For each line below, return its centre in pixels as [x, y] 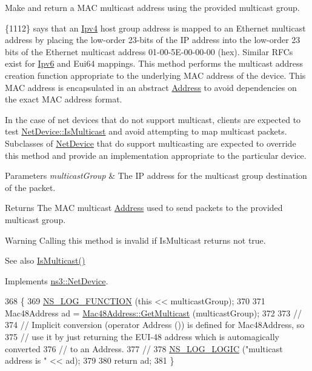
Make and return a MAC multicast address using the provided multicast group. [152, 7]
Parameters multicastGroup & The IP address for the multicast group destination [156, 175]
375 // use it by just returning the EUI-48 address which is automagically [142, 337]
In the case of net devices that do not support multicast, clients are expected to [153, 119]
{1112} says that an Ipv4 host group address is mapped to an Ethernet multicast [155, 28]
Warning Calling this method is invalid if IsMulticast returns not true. [135, 240]
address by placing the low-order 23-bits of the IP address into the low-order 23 [153, 40]
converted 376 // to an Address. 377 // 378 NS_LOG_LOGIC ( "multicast [144, 348]
